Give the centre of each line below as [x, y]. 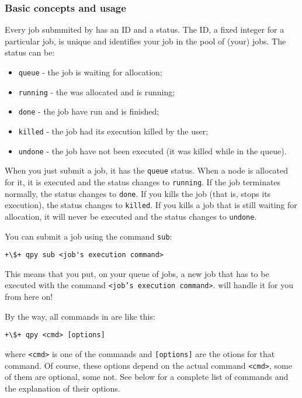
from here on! [29, 297]
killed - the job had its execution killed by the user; [113, 131]
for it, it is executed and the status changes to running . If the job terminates [143, 181]
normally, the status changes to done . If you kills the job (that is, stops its [138, 193]
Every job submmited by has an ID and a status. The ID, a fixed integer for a [145, 30]
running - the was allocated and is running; [97, 91]
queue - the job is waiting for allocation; [90, 72]
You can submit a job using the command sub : [88, 236]
